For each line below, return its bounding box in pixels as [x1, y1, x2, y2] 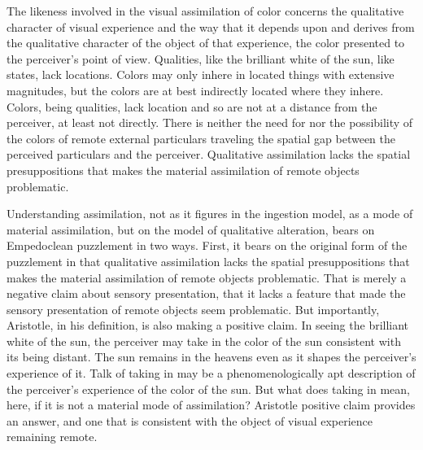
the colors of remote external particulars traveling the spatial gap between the [7, 129, 396, 146]
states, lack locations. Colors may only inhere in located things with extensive [7, 66, 395, 83]
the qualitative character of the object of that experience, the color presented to [7, 34, 405, 51]
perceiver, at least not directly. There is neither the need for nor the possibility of [7, 114, 413, 131]
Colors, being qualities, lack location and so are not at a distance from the [7, 98, 377, 115]
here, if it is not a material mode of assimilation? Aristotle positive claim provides [7, 396, 416, 413]
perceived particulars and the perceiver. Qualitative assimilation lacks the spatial [7, 146, 411, 163]
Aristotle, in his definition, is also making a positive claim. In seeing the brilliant [7, 317, 409, 334]
